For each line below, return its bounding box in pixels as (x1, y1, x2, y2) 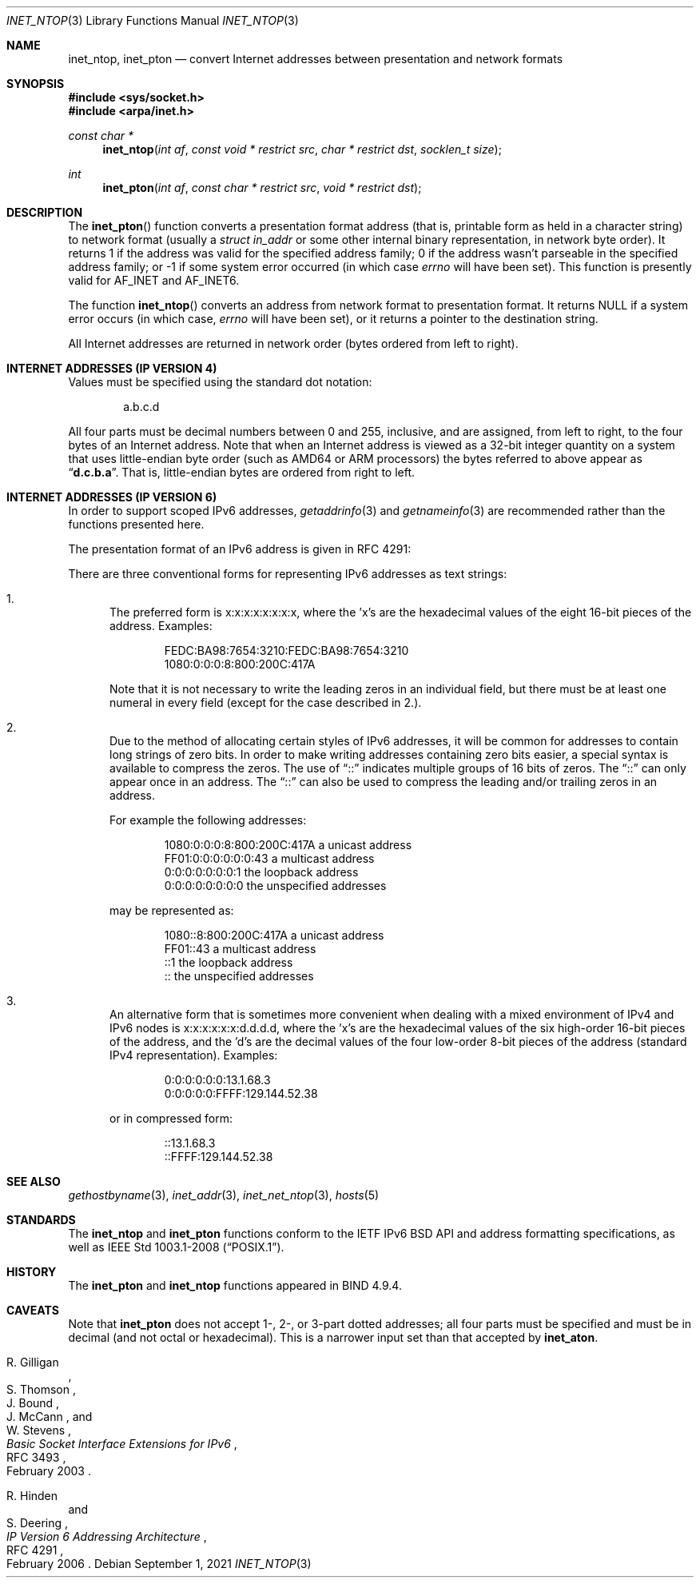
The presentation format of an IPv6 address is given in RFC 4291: (68, 542, 412, 556)
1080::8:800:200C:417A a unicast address (164, 928, 384, 942)
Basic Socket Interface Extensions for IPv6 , (6, 1437, 237, 1450)
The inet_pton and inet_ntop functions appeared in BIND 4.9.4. (68, 1279, 402, 1292)
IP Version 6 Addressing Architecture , (6, 1530, 207, 1543)
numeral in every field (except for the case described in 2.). (109, 696, 422, 709)
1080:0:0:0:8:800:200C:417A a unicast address (164, 838, 412, 852)
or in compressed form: (109, 1111, 233, 1125)
